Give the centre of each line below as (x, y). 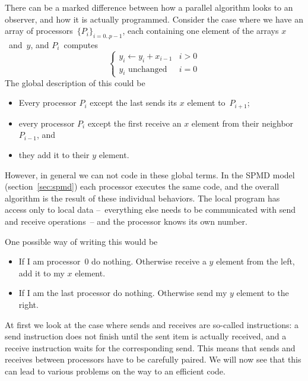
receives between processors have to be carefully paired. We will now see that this (153, 359)
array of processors (39, 31)
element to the (263, 293)
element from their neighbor (242, 123)
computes (81, 44)
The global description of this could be (75, 82)
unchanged (148, 69)
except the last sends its (134, 103)
